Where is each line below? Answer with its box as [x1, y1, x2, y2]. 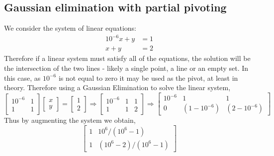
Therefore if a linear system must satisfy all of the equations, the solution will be [4, 53, 251, 63]
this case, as [4, 72, 41, 83]
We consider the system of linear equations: [4, 23, 136, 33]
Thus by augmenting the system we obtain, [4, 115, 136, 125]
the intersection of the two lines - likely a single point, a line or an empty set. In [4, 62, 249, 73]
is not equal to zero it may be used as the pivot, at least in [58, 72, 238, 83]
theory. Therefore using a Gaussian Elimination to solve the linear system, [4, 82, 231, 93]
